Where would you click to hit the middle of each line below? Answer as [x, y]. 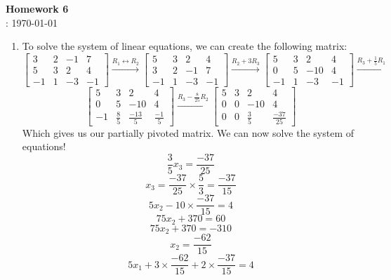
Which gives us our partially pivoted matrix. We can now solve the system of [188, 132]
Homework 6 [37, 8]
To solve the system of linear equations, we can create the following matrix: [185, 46]
